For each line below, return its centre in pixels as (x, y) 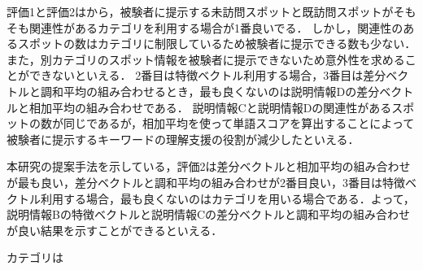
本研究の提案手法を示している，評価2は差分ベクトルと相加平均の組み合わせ (209, 166)
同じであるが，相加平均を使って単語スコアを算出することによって (239, 123)
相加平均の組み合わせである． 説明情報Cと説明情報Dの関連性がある (210, 107)
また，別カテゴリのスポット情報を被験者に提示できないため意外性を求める (206, 59)
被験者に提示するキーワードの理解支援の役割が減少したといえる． (183, 139)
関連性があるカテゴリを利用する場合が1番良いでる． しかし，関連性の (216, 27)
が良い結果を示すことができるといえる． (115, 230)
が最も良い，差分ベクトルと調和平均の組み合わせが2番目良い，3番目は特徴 (206, 182)
